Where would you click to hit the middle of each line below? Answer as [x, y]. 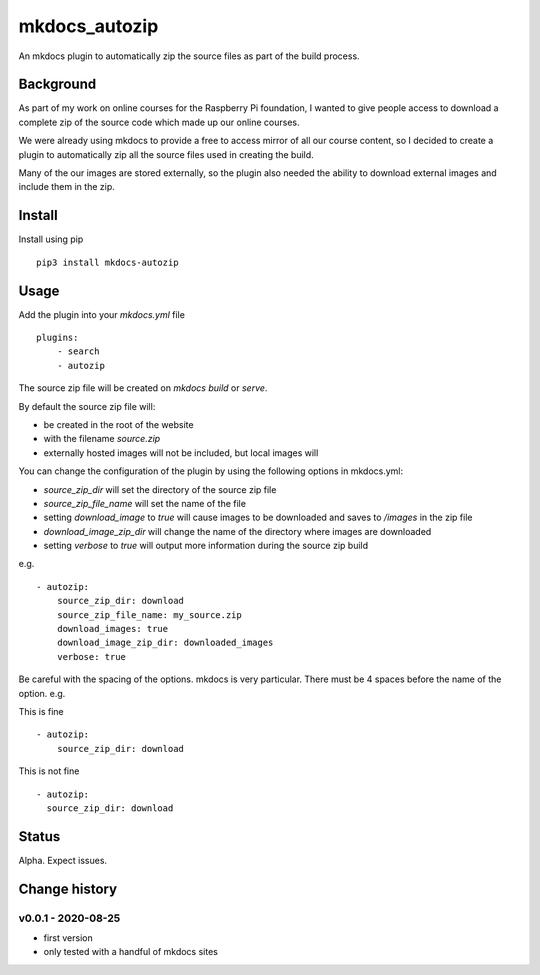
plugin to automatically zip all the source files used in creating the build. [166, 154]
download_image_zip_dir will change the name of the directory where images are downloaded [237, 531]
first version [68, 938]
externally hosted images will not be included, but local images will [181, 452]
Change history [68, 888]
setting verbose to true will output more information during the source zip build [206, 546]
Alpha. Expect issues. [63, 860]
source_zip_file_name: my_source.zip [149, 614]
